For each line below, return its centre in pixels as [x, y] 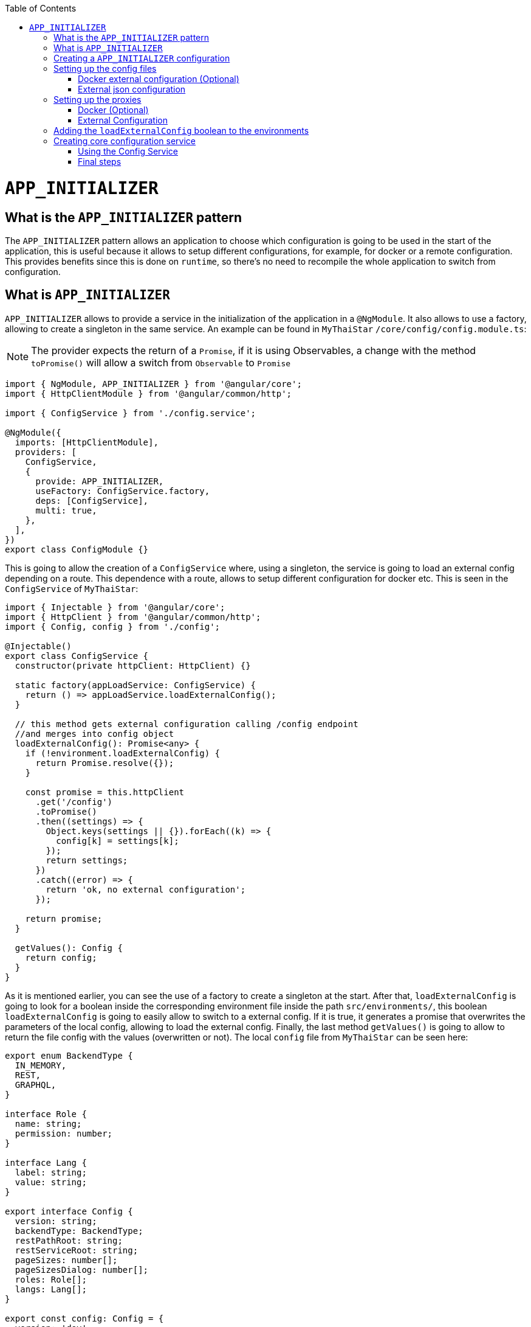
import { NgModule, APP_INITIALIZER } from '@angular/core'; [153, 384]
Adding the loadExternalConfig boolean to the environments [181, 131]
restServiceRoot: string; [77, 1250]
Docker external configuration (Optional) [159, 79]
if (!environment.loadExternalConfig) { [123, 753]
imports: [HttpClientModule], [87, 442]
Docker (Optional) [113, 110]
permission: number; [64, 1133]
